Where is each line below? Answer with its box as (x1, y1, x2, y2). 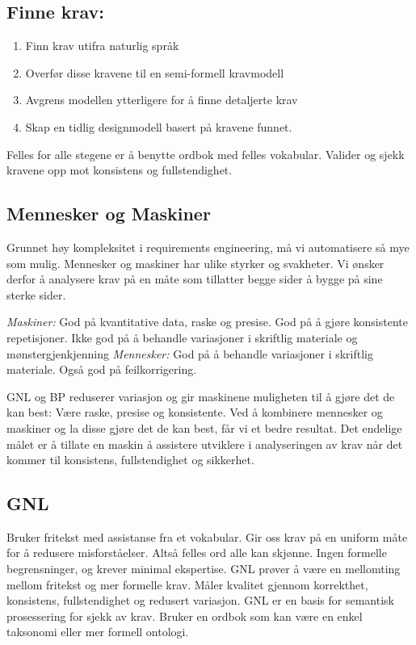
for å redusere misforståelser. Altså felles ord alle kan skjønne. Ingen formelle (6, 544, 387, 561)
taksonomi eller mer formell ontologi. (6, 623, 189, 640)
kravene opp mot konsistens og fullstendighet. (6, 161, 233, 178)
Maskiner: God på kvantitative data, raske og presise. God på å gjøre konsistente (6, 313, 408, 330)
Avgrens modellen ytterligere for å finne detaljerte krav (25, 91, 298, 108)
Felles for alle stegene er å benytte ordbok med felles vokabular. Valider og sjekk (6, 145, 405, 162)
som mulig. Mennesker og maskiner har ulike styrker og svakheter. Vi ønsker (6, 254, 384, 271)
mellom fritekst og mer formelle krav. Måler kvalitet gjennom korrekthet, (6, 576, 368, 593)
